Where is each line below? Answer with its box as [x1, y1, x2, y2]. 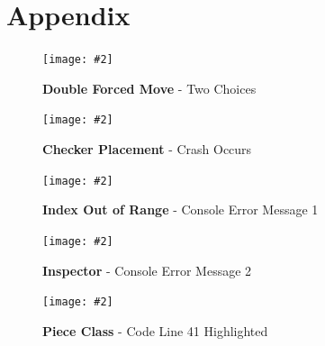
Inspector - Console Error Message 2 [42, 260, 252, 279]
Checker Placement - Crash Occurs [42, 140, 252, 159]
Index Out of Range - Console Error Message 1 [42, 200, 319, 219]
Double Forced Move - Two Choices [42, 78, 257, 97]
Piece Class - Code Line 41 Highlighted [42, 321, 268, 340]
